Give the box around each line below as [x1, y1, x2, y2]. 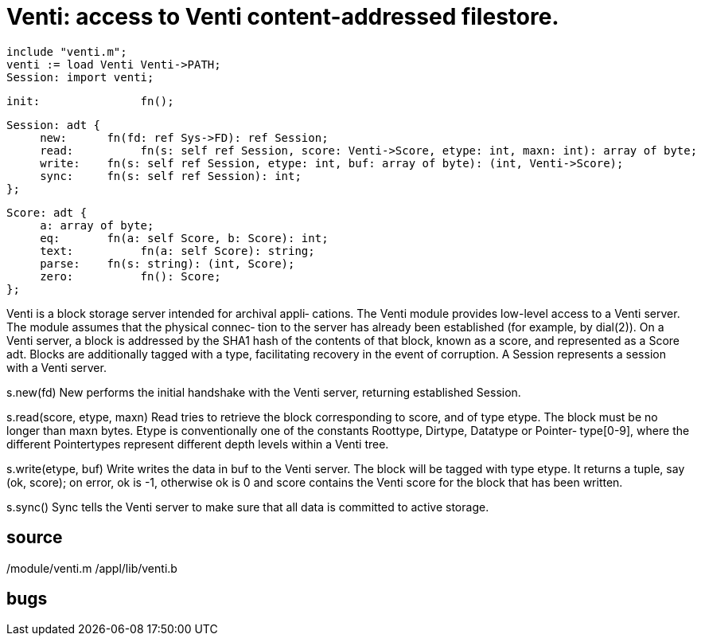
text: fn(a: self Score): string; [40, 244, 315, 257]
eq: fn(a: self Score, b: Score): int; [40, 231, 329, 245]
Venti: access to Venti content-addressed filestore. [6, 3, 559, 30]
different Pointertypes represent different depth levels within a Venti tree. [6, 436, 389, 451]
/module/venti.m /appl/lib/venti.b [6, 561, 177, 575]
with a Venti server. [6, 360, 107, 374]
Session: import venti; [6, 70, 154, 84]
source [6, 527, 63, 548]
